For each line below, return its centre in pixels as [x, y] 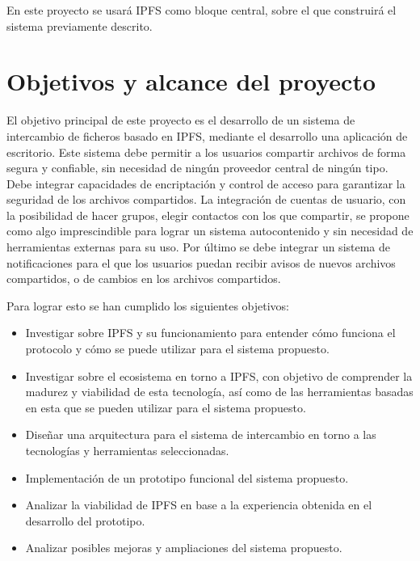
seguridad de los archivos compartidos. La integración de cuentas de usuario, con [206, 199]
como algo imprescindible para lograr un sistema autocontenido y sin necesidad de [210, 231]
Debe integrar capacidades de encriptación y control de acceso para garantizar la [206, 183]
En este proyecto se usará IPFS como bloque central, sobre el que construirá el [202, 10]
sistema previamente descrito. [80, 25]
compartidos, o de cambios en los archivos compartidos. [144, 278]
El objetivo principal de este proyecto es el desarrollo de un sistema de [181, 120]
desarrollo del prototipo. [85, 520]
